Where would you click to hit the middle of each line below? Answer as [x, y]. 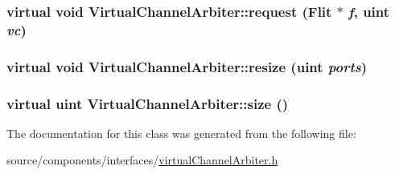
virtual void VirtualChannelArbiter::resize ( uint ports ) [187, 66]
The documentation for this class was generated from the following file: [181, 133]
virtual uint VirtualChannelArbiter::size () [148, 103]
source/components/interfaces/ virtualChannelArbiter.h [142, 160]
